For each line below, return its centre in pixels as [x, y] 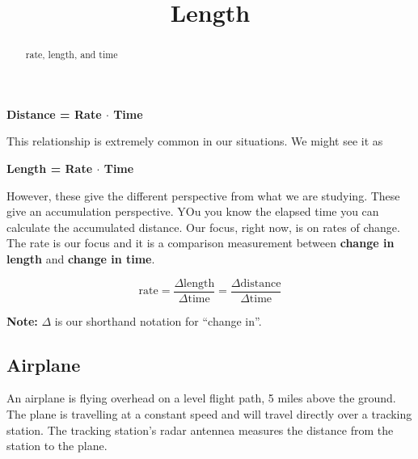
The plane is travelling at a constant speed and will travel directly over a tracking [209, 414]
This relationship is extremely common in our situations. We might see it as [195, 141]
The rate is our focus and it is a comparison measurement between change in [201, 243]
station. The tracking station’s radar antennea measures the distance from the [200, 430]
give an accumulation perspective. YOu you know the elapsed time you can [193, 211]
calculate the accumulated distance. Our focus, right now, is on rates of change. [203, 227]
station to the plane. [57, 446]
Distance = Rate [54, 114]
